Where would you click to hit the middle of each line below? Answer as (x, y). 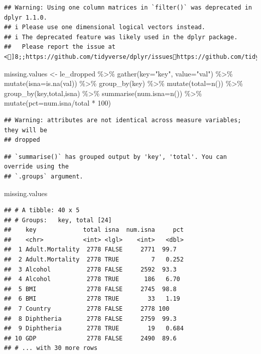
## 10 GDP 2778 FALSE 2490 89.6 (90, 338)
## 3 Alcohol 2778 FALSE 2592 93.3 (90, 269)
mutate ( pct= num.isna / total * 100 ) (57, 103)
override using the (36, 167)
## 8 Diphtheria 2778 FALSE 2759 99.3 (90, 319)
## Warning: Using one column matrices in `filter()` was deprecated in (128, 8)
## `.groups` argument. (44, 176)
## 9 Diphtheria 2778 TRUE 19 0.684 (94, 329)
